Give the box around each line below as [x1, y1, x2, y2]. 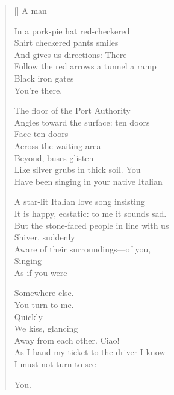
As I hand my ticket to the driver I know [14, 345, 166, 358]
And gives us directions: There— [14, 48, 135, 60]
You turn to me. [14, 298, 74, 311]
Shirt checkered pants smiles [14, 36, 119, 49]
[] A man [14, 4, 47, 16]
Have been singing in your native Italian [14, 175, 163, 187]
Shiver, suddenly [14, 231, 75, 243]
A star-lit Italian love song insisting [14, 195, 145, 208]
